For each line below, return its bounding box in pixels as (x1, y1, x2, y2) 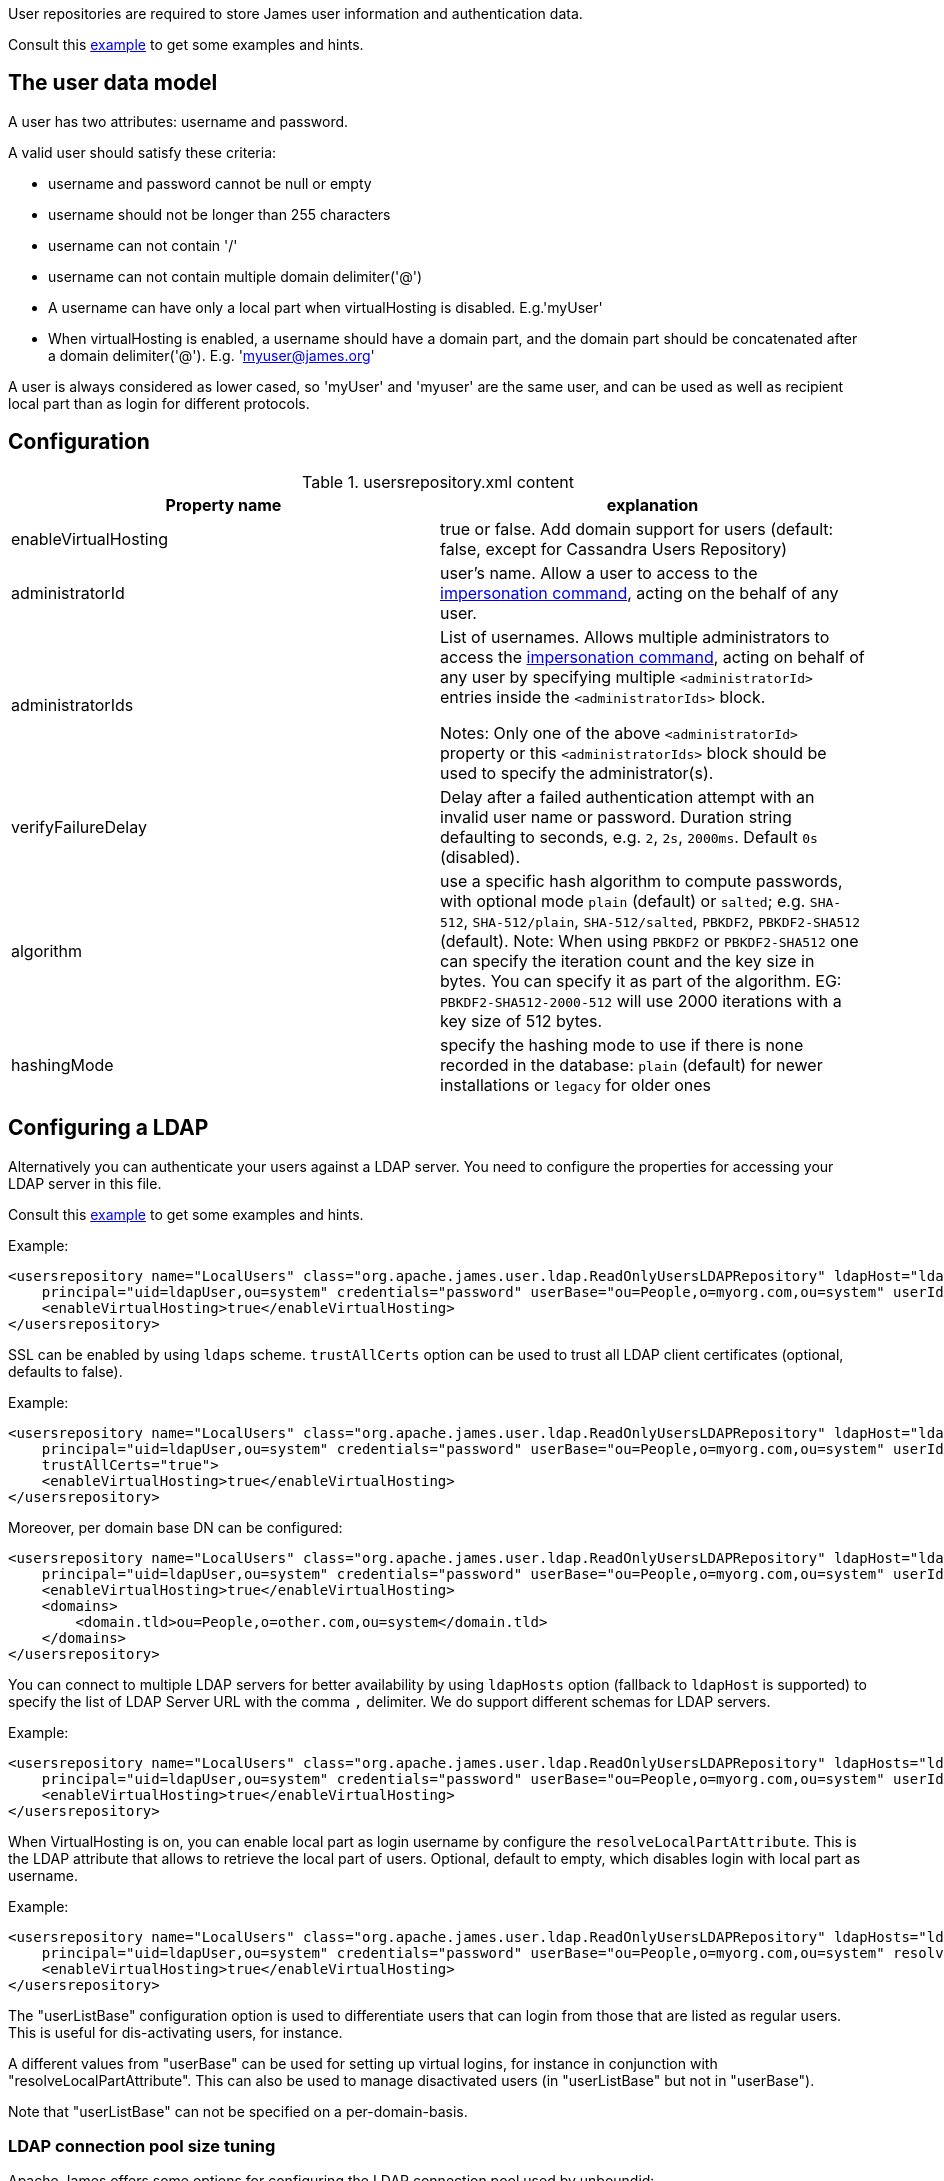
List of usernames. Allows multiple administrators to (440, 626, 830, 647)
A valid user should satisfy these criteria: (8, 143, 277, 161)
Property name (165, 494, 282, 515)
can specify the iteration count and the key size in (440, 950, 815, 971)
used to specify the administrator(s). (440, 762, 714, 783)
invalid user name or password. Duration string (440, 806, 792, 827)
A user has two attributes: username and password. (8, 112, 349, 130)
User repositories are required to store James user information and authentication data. (8, 5, 583, 22)
